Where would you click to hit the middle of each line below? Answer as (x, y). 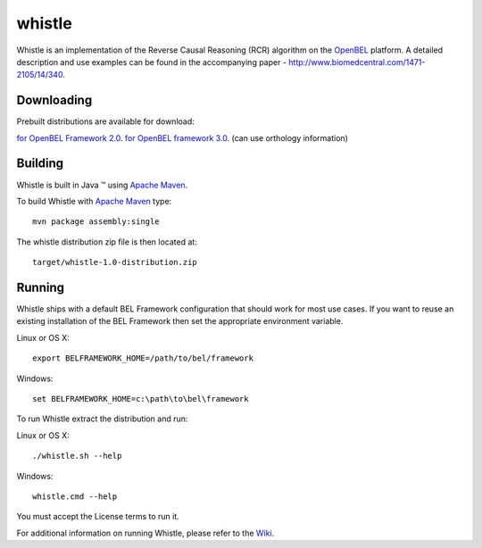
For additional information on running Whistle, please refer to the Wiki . (145, 533)
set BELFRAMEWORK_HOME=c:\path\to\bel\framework (141, 399)
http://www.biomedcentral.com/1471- (357, 62)
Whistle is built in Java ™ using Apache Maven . (102, 185)
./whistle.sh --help (77, 456)
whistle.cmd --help (75, 496)
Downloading (54, 100)
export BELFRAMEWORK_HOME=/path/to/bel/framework (143, 358)
